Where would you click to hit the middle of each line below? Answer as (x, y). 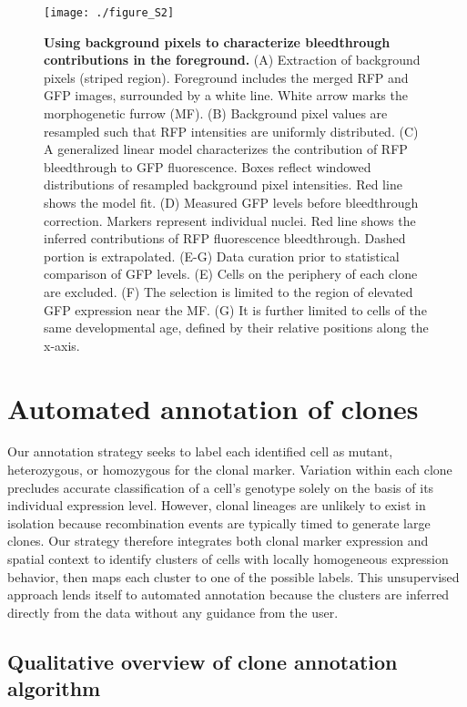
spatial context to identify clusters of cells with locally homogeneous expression (228, 559)
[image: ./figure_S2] (109, 13)
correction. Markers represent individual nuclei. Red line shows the (230, 220)
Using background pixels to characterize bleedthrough (217, 41)
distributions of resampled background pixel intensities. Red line (223, 184)
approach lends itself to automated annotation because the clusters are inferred (228, 594)
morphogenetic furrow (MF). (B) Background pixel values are (216, 113)
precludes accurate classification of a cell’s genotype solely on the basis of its (221, 487)
